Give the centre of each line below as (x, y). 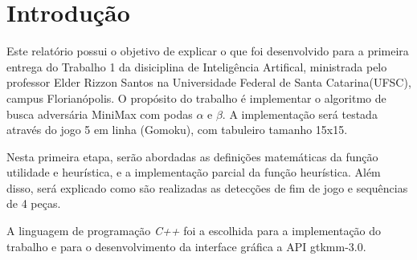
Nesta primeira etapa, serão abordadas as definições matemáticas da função (192, 156)
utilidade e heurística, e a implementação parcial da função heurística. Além (194, 172)
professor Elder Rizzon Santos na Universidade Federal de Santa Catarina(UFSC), (209, 82)
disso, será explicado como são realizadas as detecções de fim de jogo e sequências (207, 187)
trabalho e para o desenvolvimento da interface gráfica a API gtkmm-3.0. (186, 246)
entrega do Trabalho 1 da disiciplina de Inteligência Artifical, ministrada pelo (197, 66)
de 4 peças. (34, 203)
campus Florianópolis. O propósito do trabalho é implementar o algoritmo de (196, 97)
